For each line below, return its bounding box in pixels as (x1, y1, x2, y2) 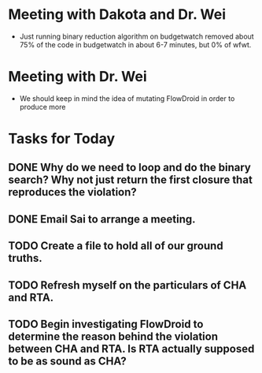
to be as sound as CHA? (8, 355, 127, 368)
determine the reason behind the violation (8, 330, 219, 344)
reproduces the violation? (8, 185, 138, 199)
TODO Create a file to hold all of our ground (8, 239, 223, 253)
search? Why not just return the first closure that (8, 173, 253, 187)
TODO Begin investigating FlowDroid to (8, 318, 204, 331)
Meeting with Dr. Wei (8, 68, 147, 86)
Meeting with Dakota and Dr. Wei (8, 6, 227, 24)
